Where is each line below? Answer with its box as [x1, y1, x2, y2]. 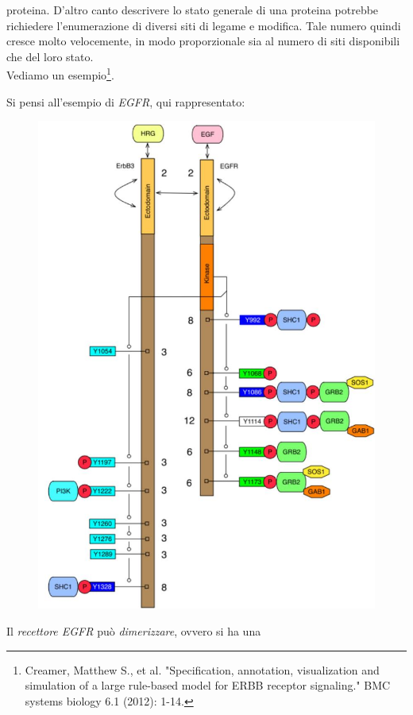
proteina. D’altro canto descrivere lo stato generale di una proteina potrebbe [6, 2, 379, 17]
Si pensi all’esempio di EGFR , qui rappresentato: [6, 93, 245, 110]
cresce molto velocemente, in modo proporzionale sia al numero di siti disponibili [6, 33, 400, 49]
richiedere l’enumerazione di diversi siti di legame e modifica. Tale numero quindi [6, 17, 401, 33]
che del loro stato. [6, 48, 94, 64]
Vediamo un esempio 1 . [6, 64, 114, 83]
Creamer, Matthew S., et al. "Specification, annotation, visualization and [25, 661, 380, 678]
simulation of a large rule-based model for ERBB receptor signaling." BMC [25, 677, 391, 694]
